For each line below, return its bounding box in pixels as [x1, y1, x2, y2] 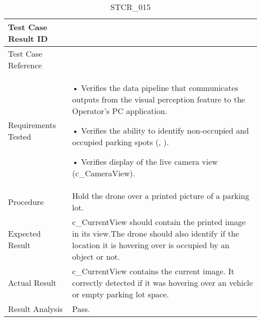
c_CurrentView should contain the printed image [72, 216, 246, 228]
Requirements [8, 119, 56, 131]
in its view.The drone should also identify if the [72, 228, 239, 239]
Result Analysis [8, 303, 63, 314]
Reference [8, 59, 42, 71]
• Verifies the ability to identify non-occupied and [72, 125, 249, 136]
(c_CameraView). [72, 167, 136, 179]
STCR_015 [110, 1, 151, 13]
